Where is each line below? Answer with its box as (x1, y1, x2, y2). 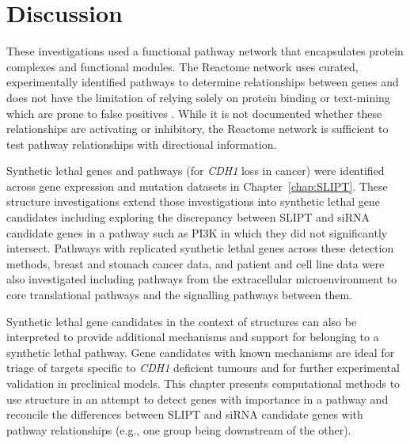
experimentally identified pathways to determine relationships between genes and (6, 74, 399, 90)
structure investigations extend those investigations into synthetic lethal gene (6, 193, 380, 210)
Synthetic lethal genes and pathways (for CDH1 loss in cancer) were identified (6, 162, 385, 179)
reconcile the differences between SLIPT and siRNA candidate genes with (6, 406, 363, 423)
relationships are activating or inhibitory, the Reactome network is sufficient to (6, 120, 389, 137)
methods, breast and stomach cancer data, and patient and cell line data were (6, 255, 385, 271)
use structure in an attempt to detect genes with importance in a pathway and (6, 390, 389, 407)
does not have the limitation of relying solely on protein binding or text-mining (6, 89, 390, 105)
